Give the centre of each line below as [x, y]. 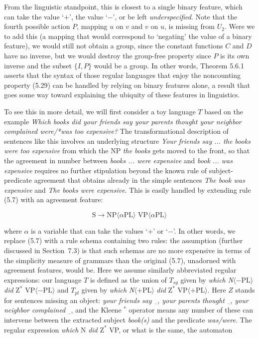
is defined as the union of [129, 279]
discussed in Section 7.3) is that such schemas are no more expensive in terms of [127, 250]
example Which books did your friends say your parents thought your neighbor [123, 121]
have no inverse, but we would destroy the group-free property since [108, 55]
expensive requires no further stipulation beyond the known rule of [105, 170]
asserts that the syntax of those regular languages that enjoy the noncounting [123, 75]
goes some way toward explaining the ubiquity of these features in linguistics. [122, 95]
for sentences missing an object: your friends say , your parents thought [114, 300]
